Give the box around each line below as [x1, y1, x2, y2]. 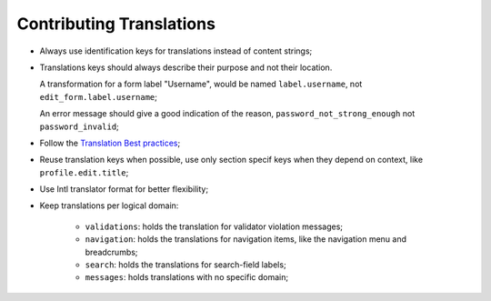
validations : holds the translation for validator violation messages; [85, 221, 344, 232]
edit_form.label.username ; [39, 91, 158, 102]
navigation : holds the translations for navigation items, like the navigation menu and [85, 234, 407, 245]
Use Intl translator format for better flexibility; [39, 184, 209, 195]
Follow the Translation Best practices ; [39, 137, 181, 148]
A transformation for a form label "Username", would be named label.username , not [39, 78, 363, 90]
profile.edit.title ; [39, 166, 129, 177]
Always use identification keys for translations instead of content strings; [39, 45, 313, 56]
